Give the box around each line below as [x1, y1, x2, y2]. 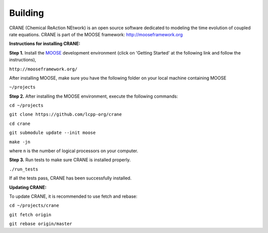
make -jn [9, 139, 31, 145]
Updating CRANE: [9, 184, 47, 190]
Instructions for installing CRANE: [9, 41, 80, 47]
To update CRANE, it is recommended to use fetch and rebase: [9, 193, 137, 199]
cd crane [9, 120, 31, 126]
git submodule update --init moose [9, 130, 96, 136]
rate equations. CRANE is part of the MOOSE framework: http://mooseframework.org [9, 31, 183, 37]
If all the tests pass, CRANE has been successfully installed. [9, 175, 132, 181]
